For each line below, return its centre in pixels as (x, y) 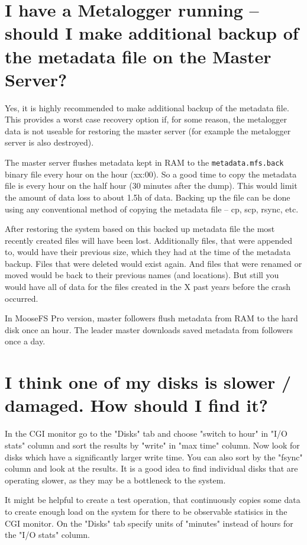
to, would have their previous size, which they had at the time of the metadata (148, 252)
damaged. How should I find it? (136, 405)
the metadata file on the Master (138, 56)
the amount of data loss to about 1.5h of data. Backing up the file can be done (148, 197)
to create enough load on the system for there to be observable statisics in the (146, 511)
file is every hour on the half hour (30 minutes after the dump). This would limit (151, 186)
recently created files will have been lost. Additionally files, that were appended (149, 240)
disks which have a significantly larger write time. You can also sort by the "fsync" (154, 457)
